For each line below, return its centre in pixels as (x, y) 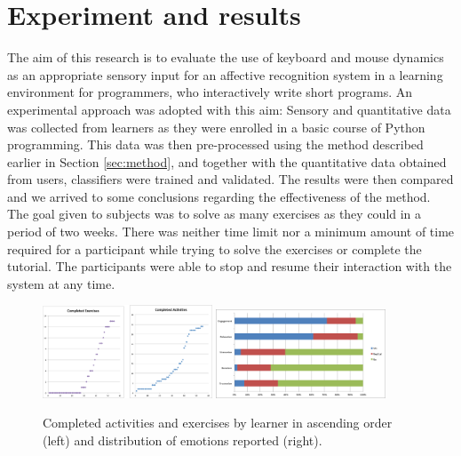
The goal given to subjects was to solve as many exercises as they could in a (215, 214)
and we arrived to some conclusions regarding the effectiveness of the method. (219, 196)
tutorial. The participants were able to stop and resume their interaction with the (230, 266)
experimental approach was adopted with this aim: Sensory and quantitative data (229, 109)
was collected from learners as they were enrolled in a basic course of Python (216, 127)
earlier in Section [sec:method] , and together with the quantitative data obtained (227, 161)
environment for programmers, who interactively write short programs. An (210, 92)
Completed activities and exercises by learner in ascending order (218, 423)
